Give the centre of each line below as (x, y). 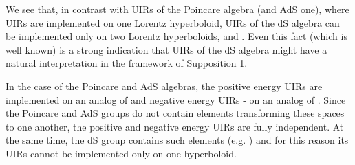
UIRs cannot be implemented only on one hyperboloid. (121, 153)
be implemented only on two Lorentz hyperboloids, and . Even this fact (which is (176, 36)
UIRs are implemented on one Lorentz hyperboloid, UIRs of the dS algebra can (173, 22)
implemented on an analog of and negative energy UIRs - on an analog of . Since (176, 99)
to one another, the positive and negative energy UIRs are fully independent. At (175, 126)
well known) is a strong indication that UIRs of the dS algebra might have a (166, 49)
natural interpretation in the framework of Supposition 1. (127, 63)
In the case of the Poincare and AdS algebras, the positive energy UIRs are (164, 86)
